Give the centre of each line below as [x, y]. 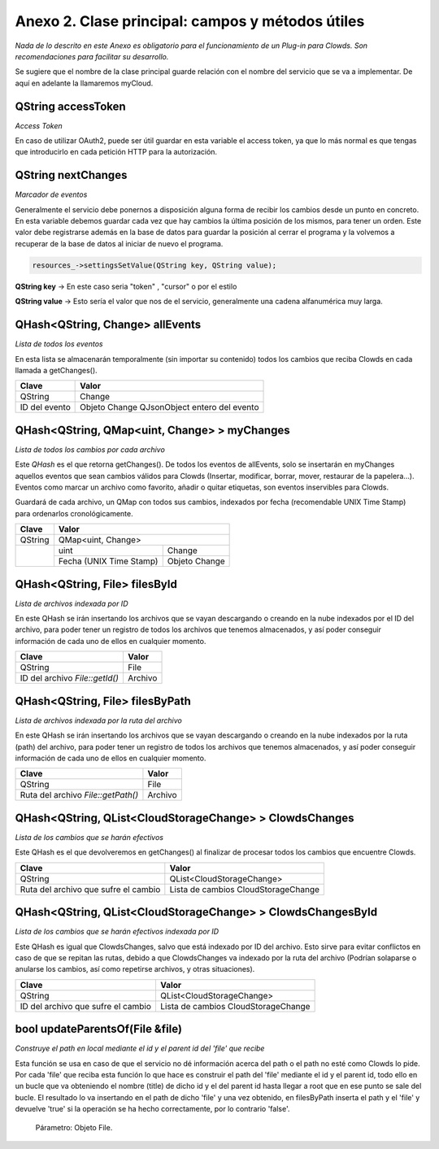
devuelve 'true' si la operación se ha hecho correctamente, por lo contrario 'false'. [152, 1109]
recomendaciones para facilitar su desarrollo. [92, 56]
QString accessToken [70, 106]
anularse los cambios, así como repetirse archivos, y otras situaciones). [135, 969]
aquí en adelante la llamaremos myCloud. [84, 83]
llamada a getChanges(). [56, 370]
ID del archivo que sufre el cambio [86, 1006]
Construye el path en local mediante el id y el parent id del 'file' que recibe [140, 1048]
